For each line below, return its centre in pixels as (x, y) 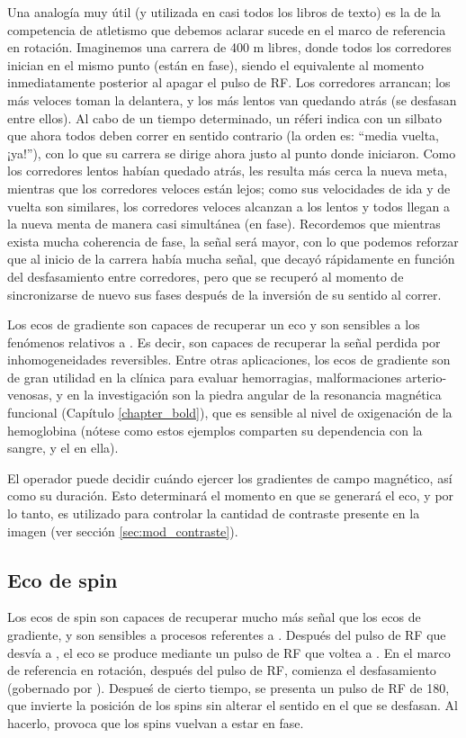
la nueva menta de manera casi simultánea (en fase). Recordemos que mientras (224, 224)
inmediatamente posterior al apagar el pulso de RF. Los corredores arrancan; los (229, 82)
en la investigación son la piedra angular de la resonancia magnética (254, 395)
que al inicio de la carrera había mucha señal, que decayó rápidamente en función (231, 259)
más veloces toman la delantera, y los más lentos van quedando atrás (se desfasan (232, 99)
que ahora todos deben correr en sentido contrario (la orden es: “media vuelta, (224, 135)
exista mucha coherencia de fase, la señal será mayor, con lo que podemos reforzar (233, 241)
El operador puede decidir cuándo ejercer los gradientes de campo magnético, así (230, 477)
